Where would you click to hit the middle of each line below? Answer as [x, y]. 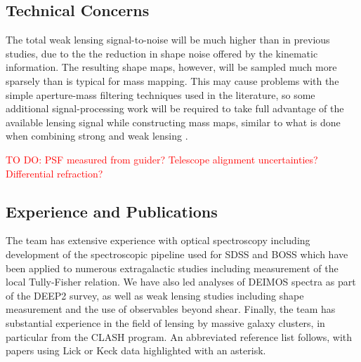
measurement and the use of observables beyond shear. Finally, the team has [171, 309]
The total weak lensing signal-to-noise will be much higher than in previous [168, 40]
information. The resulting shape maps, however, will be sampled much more [171, 67]
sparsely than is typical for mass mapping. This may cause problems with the [172, 80]
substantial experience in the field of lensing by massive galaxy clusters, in [165, 322]
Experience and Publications [112, 211]
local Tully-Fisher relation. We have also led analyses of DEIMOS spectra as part [181, 282]
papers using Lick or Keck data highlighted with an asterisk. [136, 350]
